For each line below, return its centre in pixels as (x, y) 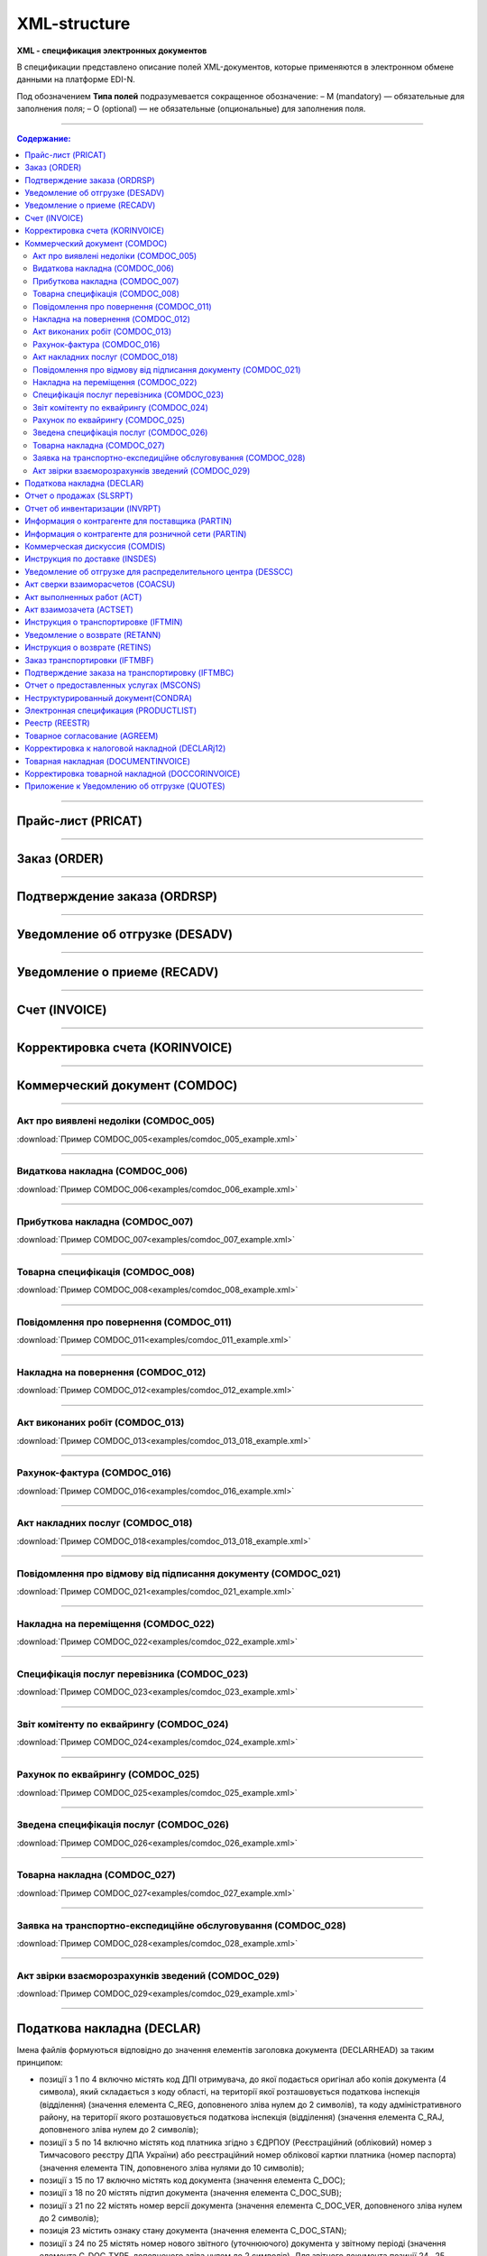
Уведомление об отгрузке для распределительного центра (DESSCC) (159, 571)
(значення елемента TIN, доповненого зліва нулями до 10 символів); (172, 2168)
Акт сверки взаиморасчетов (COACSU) (100, 584)
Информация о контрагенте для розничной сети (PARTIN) (136, 533)
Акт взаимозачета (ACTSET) (79, 609)
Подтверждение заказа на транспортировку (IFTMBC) (129, 672)
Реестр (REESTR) (57, 723)
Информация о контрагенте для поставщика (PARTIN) (129, 521)
